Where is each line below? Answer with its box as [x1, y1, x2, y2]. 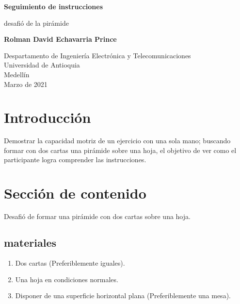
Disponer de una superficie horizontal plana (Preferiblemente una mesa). [15, 290, 231, 301]
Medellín [4, 69, 30, 79]
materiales [4, 235, 57, 250]
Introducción [4, 107, 91, 127]
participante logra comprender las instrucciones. [4, 154, 146, 165]
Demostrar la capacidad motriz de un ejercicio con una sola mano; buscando [4, 135, 231, 146]
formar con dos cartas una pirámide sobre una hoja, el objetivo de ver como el [4, 145, 237, 155]
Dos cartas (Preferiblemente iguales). [15, 257, 125, 268]
